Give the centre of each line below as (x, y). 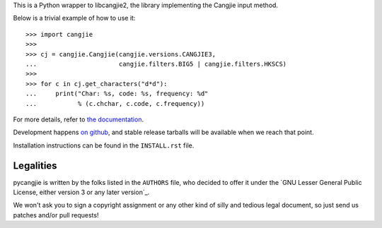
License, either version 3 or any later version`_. (81, 192)
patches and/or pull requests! (56, 215)
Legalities (35, 166)
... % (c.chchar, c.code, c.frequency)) (115, 103)
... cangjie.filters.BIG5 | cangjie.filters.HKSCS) (156, 64)
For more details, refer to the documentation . (79, 119)
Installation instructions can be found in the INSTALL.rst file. (104, 145)
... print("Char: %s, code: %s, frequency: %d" (117, 94)
